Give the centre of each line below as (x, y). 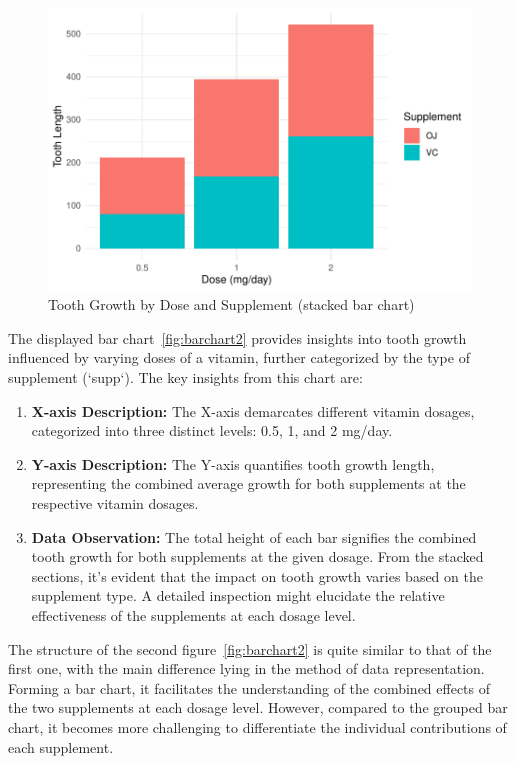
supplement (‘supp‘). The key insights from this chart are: (185, 377)
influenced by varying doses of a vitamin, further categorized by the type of (239, 357)
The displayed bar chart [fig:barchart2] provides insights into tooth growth (237, 337)
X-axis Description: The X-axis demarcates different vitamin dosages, (253, 410)
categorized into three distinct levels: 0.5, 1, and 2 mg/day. (212, 430)
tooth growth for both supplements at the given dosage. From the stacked (257, 556)
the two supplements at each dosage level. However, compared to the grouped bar (258, 707)
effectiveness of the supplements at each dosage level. (193, 614)
